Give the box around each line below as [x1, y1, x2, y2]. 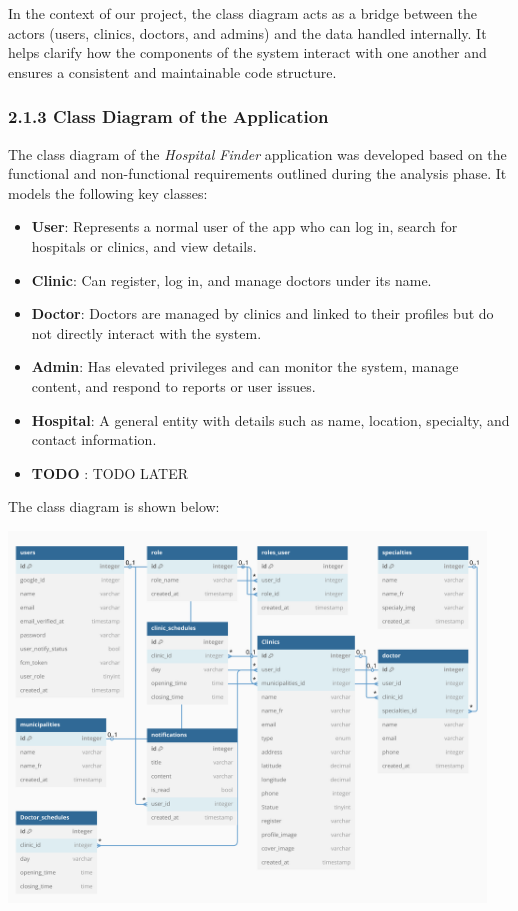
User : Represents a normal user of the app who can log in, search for [31, 216, 458, 237]
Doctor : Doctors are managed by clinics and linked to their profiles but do [31, 303, 494, 324]
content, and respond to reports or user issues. [31, 375, 316, 396]
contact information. [31, 429, 157, 450]
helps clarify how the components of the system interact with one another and [8, 42, 487, 63]
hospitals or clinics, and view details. [31, 235, 257, 256]
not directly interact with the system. [31, 322, 262, 343]
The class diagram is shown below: [8, 496, 220, 517]
